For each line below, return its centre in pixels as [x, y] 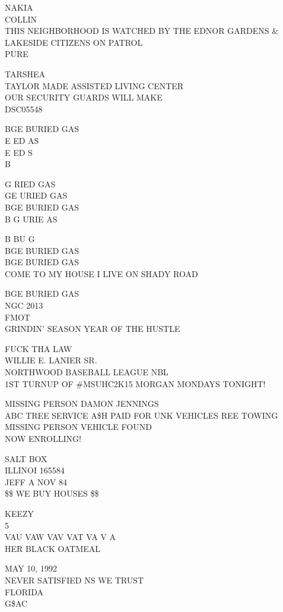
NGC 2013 [24, 305]
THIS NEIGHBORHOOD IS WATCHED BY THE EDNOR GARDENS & [142, 31]
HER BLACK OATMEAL [53, 548]
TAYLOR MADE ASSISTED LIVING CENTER [94, 85]
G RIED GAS [30, 183]
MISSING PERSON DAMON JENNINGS [82, 404]
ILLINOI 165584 [35, 470]
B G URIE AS [31, 219]
